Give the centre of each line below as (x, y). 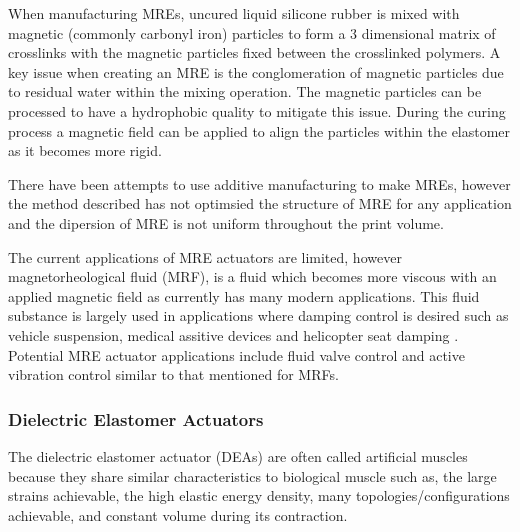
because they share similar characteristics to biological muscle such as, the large (252, 475)
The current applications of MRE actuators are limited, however (205, 256)
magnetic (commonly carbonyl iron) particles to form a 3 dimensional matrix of (252, 32)
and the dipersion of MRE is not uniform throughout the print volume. (226, 222)
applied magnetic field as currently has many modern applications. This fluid (244, 295)
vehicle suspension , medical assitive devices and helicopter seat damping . (233, 334)
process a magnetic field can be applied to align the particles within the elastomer (259, 130)
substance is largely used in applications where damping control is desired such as (258, 315)
